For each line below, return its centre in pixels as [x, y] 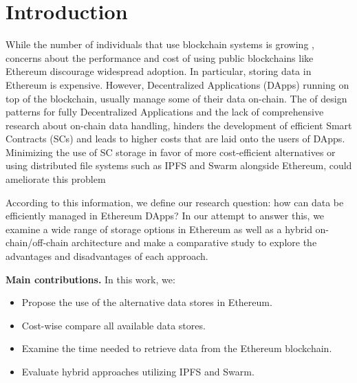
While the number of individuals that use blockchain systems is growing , [160, 44]
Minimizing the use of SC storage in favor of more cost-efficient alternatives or [171, 152]
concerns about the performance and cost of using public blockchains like [160, 57]
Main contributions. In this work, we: [90, 279]
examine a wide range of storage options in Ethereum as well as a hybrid [159, 229]
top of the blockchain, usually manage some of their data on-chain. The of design [176, 98]
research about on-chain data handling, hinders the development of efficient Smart [179, 125]
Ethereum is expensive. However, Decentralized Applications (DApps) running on [177, 84]
